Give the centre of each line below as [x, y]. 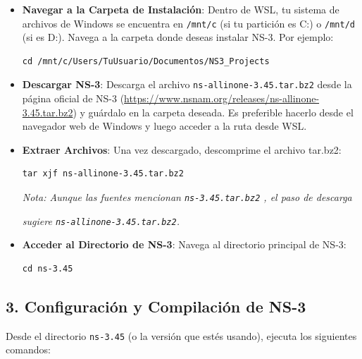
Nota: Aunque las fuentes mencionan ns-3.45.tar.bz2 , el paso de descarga [187, 197]
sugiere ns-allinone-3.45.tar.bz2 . [101, 220]
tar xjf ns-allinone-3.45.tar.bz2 [103, 174]
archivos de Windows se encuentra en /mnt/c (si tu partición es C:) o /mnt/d [188, 23]
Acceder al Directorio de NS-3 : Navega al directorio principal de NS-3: [184, 244]
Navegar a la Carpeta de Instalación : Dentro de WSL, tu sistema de [181, 9]
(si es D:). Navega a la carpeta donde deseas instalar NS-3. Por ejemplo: [178, 37]
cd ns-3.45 [48, 268]
